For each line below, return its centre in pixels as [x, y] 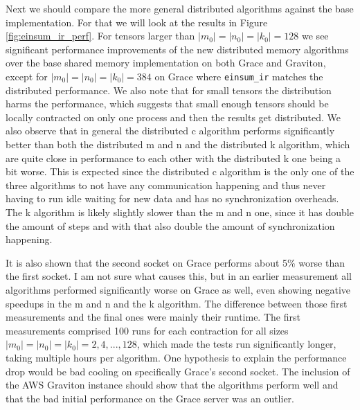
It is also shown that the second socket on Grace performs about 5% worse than [175, 262]
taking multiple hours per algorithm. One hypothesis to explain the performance [176, 357]
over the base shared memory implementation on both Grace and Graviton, [166, 63]
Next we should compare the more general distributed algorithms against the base [180, 8]
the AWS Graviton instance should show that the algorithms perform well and [172, 385]
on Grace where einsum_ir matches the [239, 76]
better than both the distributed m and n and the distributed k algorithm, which [178, 144]
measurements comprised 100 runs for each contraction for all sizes [147, 330]
